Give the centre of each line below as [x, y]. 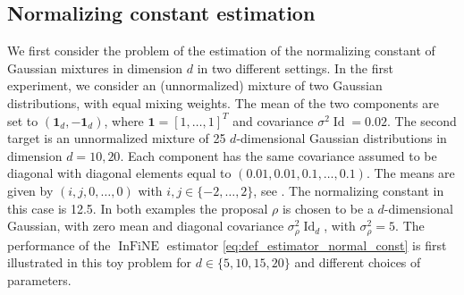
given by [30, 190]
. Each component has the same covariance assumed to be [278, 155]
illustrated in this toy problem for [100, 262]
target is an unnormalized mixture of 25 [117, 138]
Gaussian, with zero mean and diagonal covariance [146, 226]
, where [124, 120]
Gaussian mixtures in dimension [95, 67]
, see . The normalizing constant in [349, 190]
